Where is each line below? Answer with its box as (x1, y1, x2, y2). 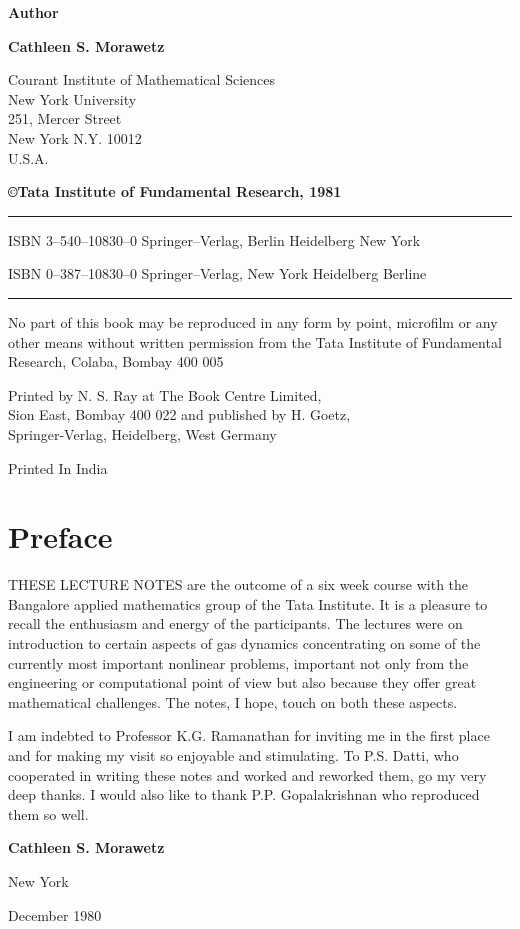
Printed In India (8, 457, 108, 478)
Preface (8, 516, 113, 557)
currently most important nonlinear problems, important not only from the (8, 652, 469, 673)
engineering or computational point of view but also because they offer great (8, 672, 477, 693)
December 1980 (8, 904, 102, 925)
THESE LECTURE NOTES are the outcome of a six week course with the (8, 574, 469, 595)
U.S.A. (8, 147, 49, 168)
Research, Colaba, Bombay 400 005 (8, 351, 224, 372)
